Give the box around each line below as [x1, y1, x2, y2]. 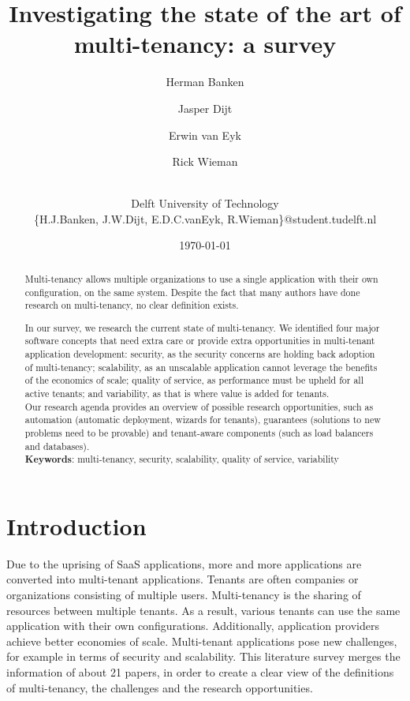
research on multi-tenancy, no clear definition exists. [24, 298, 239, 312]
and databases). [24, 439, 90, 452]
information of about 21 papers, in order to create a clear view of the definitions [6, 664, 394, 680]
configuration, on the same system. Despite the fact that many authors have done [24, 285, 360, 298]
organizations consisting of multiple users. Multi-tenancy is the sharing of [6, 587, 361, 603]
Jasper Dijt [177, 99, 233, 116]
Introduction [6, 509, 147, 542]
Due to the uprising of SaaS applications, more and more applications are [6, 555, 362, 572]
